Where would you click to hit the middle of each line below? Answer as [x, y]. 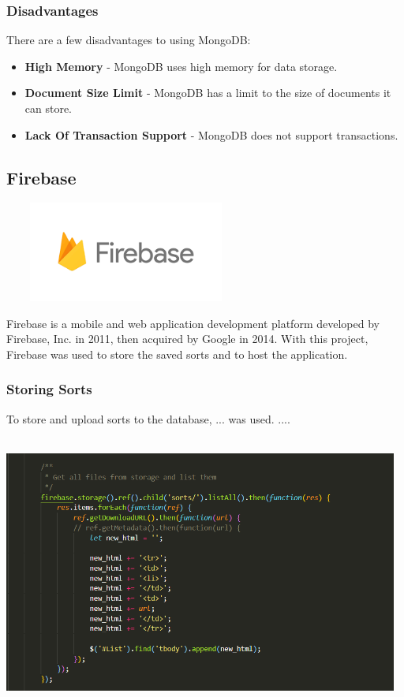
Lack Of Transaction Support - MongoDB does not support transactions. [211, 134]
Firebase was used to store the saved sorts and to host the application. [177, 354]
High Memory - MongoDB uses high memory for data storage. [181, 66]
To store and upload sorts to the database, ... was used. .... [148, 418]
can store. [49, 108]
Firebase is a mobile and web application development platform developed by [193, 323]
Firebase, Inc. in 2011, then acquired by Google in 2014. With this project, [187, 339]
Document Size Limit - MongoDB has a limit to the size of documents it [208, 93]
